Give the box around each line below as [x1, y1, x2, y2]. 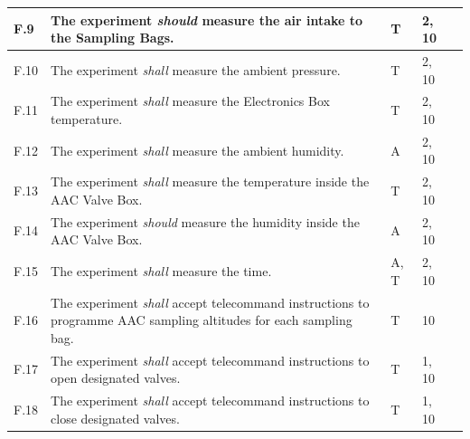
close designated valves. [51, 408, 180, 427]
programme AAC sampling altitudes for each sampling [51, 310, 352, 329]
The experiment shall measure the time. [51, 261, 272, 280]
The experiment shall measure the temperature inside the [51, 172, 370, 191]
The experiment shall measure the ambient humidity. [51, 140, 344, 159]
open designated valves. [51, 368, 181, 387]
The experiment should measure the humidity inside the [51, 212, 360, 231]
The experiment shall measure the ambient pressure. [51, 60, 341, 79]
